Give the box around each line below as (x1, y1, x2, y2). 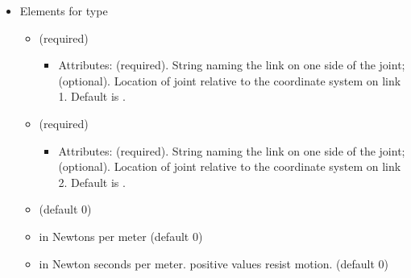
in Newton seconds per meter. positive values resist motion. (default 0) (39, 255, 388, 272)
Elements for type (19, 2, 108, 19)
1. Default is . (58, 88, 126, 105)
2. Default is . (58, 173, 126, 190)
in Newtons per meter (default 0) (39, 227, 203, 244)
